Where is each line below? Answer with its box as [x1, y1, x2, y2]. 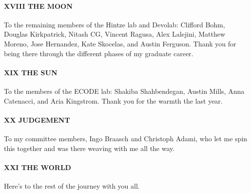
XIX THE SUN [4, 67, 58, 77]
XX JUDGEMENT [4, 114, 70, 125]
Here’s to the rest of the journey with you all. [4, 180, 140, 191]
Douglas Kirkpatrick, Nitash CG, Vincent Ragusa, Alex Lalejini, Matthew [4, 29, 226, 39]
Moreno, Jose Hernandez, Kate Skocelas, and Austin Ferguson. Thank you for [4, 38, 236, 48]
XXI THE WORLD [4, 162, 71, 172]
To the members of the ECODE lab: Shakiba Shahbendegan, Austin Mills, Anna [4, 86, 245, 96]
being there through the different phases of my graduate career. [4, 48, 193, 58]
